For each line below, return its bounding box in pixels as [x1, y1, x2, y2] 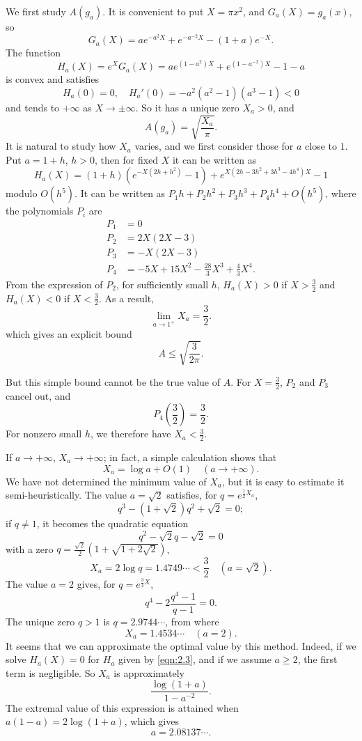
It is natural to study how [6, 139, 116, 153]
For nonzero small [6, 426, 82, 441]
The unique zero [6, 614, 75, 629]
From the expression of [6, 276, 103, 291]
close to [305, 139, 338, 153]
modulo [6, 186, 38, 201]
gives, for [77, 577, 116, 591]
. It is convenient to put [102, 4, 204, 18]
